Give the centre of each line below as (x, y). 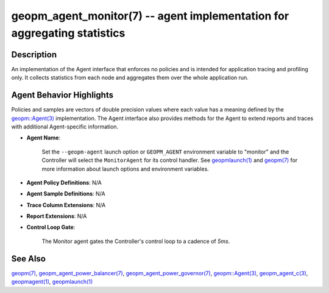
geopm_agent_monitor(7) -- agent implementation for (150, 16)
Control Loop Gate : (51, 227)
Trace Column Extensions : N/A (66, 205)
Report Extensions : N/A (57, 216)
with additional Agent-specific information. (65, 126)
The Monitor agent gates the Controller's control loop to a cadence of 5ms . (136, 241)
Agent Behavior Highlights (62, 95)
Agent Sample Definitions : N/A (66, 194)
